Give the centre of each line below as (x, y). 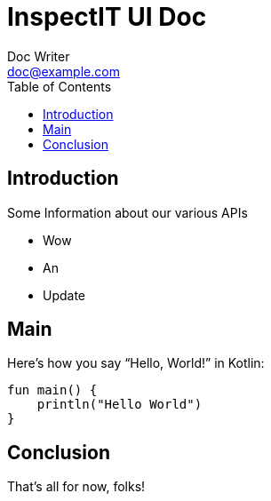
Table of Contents (60, 86)
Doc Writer (39, 56)
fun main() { (52, 390)
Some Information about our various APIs (128, 212)
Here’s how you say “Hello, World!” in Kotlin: (136, 363)
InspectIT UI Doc (107, 17)
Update (64, 295)
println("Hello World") (120, 405)
